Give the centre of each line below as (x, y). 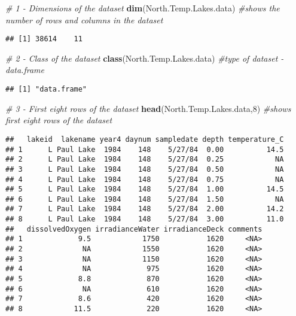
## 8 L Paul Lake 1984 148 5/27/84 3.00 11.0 (145, 219)
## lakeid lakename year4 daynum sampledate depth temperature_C (145, 139)
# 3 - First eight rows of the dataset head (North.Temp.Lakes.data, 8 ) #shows (148, 108)
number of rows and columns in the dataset (84, 19)
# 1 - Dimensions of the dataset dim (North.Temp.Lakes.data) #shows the (143, 8)
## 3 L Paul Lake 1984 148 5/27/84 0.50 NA (145, 169)
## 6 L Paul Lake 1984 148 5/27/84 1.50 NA (145, 199)
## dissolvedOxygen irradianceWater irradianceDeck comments (134, 229)
